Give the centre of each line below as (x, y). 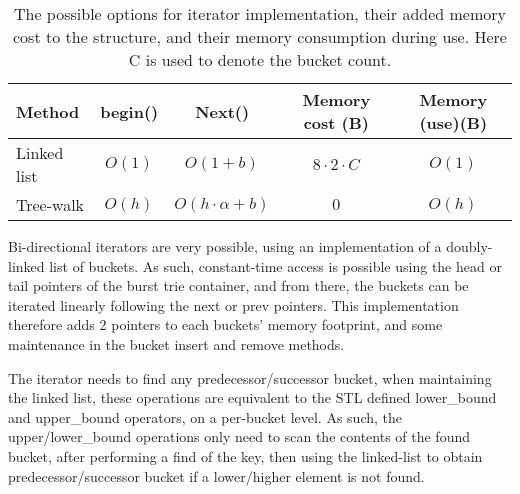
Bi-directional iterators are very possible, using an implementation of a (225, 246)
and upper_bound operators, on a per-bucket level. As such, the (205, 416)
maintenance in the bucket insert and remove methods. (176, 343)
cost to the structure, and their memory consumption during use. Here (260, 36)
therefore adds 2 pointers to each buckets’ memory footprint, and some (225, 324)
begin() (129, 111)
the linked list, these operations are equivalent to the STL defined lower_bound (252, 397)
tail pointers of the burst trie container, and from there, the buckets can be (238, 285)
